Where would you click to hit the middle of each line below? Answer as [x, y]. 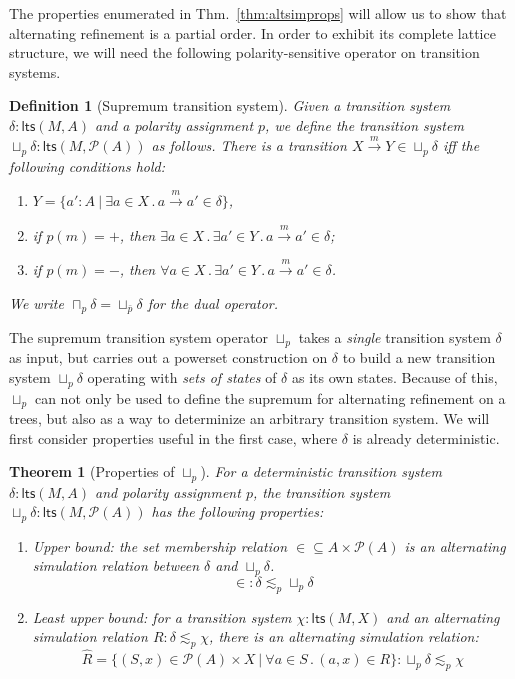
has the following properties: [237, 511]
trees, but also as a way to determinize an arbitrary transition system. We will [249, 417]
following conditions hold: [87, 165]
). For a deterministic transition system [321, 471]
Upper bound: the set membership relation [160, 545]
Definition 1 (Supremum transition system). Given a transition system [230, 105]
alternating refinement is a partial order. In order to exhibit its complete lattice [252, 32]
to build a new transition [419, 357]
